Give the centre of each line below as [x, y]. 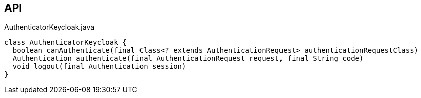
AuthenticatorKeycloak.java [49, 27]
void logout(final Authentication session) [99, 67]
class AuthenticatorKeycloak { [65, 43]
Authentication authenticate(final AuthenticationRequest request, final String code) [188, 59]
